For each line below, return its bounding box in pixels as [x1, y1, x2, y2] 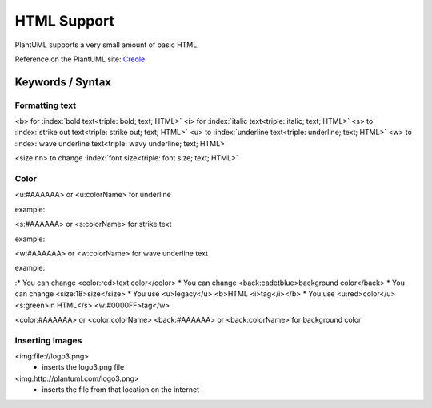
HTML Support [14, 12, 115, 30]
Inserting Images [14, 335, 82, 346]
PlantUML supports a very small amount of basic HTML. [14, 40, 199, 50]
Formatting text [14, 100, 76, 111]
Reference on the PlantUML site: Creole [14, 54, 146, 64]
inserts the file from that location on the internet [42, 385, 200, 394]
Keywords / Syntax [14, 75, 112, 89]
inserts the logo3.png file [42, 362, 125, 372]
